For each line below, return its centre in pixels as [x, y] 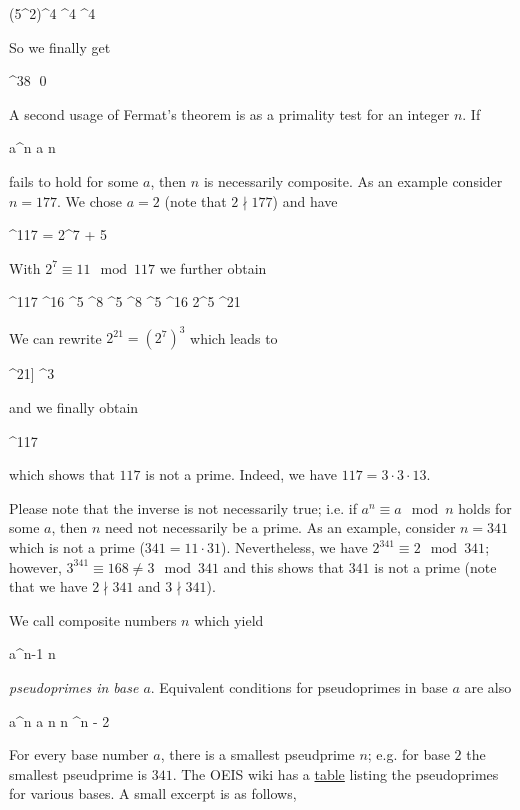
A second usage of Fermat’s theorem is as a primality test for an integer [229, 113]
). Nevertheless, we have [294, 547]
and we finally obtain [74, 407]
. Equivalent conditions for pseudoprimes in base [299, 686]
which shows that [62, 474]
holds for [485, 507]
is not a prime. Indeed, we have [241, 474]
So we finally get [60, 46]
